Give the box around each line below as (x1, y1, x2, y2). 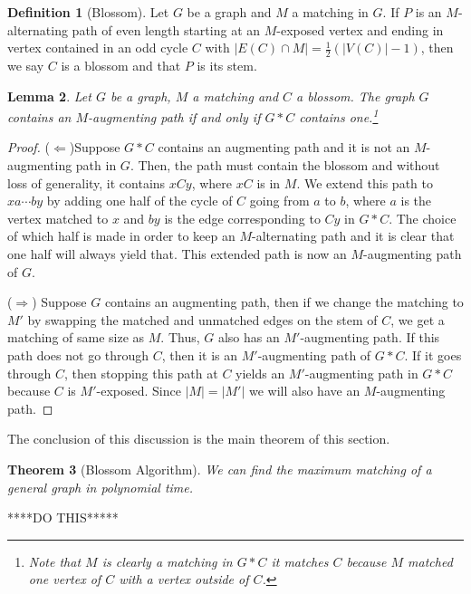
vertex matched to (7, 208, 109, 227)
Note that (28, 551, 82, 570)
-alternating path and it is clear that (252, 226, 455, 245)
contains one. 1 (299, 105, 379, 126)
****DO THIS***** (7, 508, 119, 527)
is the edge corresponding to (164, 208, 321, 227)
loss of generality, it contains (7, 173, 166, 192)
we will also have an (249, 381, 360, 400)
